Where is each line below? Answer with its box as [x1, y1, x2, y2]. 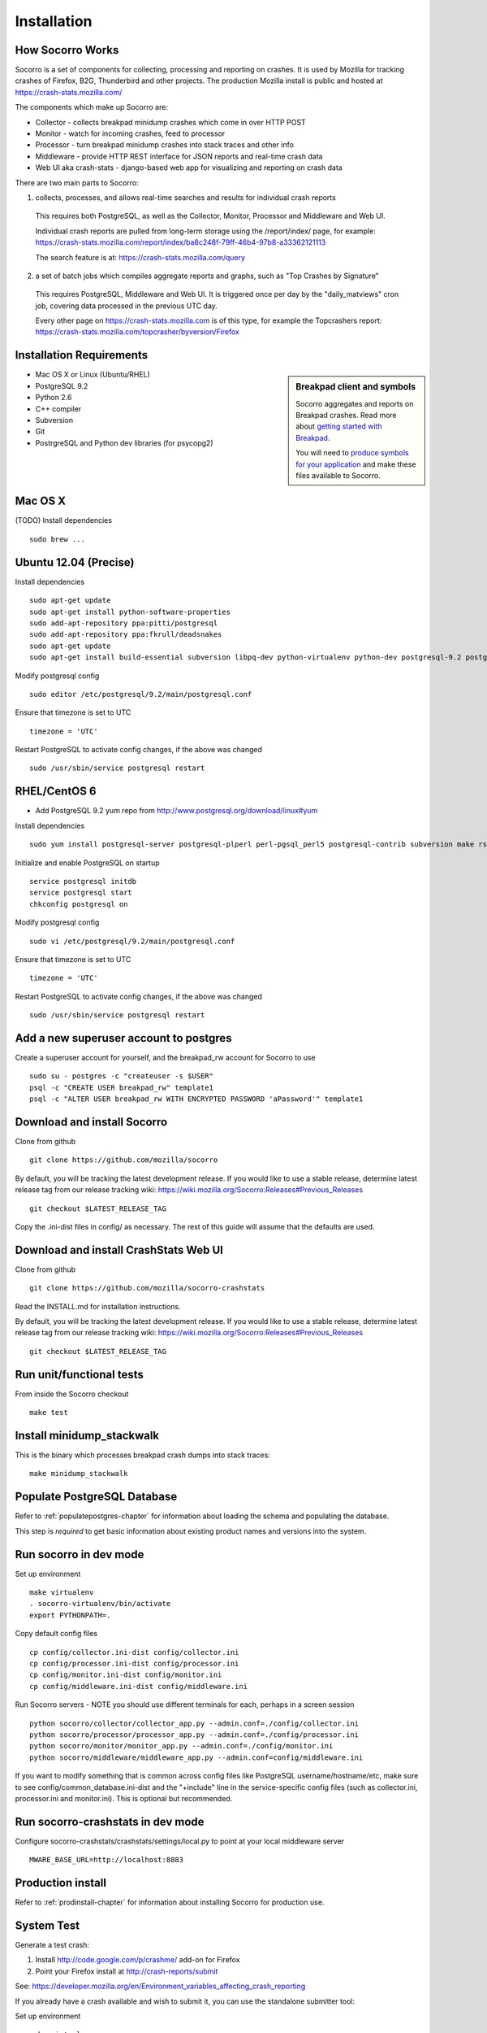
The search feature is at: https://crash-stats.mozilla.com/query [35, 252, 246, 262]
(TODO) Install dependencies [15, 516, 113, 525]
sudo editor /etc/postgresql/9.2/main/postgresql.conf [29, 690, 252, 699]
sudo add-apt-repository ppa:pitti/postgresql [29, 618, 218, 628]
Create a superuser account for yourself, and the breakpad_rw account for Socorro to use [15, 1052, 316, 1062]
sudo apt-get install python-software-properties [29, 607, 231, 616]
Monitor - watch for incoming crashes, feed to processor [35, 128, 226, 138]
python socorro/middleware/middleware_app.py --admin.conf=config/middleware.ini [29, 1752, 364, 1762]
